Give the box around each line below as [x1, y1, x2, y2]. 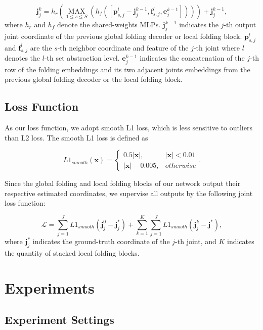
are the [30, 42, 52, 53]
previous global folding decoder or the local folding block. [5, 74, 183, 84]
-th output [224, 19, 256, 29]
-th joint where [193, 42, 240, 53]
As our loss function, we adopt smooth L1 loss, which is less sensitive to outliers [5, 122, 252, 132]
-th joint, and [175, 236, 216, 247]
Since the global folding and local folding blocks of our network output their [5, 178, 241, 188]
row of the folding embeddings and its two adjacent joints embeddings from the [5, 64, 250, 74]
